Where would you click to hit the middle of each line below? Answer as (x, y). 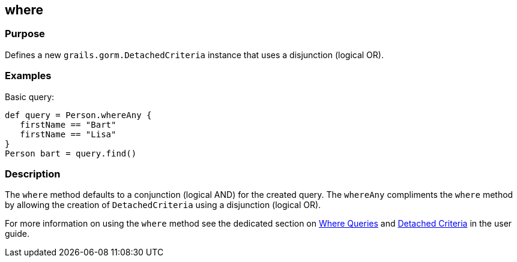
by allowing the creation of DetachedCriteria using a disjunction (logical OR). (163, 205)
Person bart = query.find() (71, 153)
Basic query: (30, 97)
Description (33, 174)
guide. (17, 234)
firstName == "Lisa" (68, 134)
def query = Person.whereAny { (78, 115)
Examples (28, 76)
